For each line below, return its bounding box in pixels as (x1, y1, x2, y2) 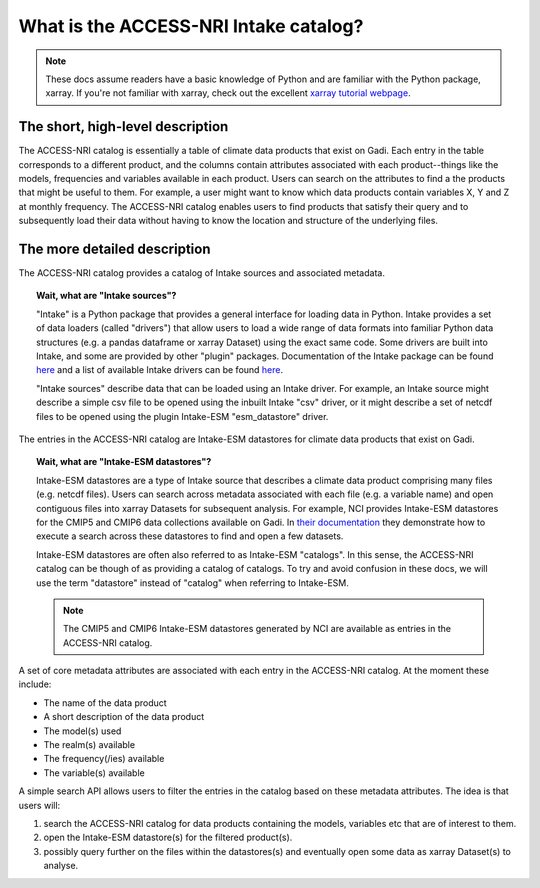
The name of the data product (43, 696, 167, 709)
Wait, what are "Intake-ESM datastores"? (36, 456, 212, 468)
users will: (18, 799, 61, 811)
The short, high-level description (18, 118, 229, 135)
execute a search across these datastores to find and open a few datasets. (36, 530, 344, 542)
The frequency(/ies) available (43, 753, 165, 765)
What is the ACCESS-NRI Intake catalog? (18, 15, 364, 37)
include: (18, 678, 52, 690)
